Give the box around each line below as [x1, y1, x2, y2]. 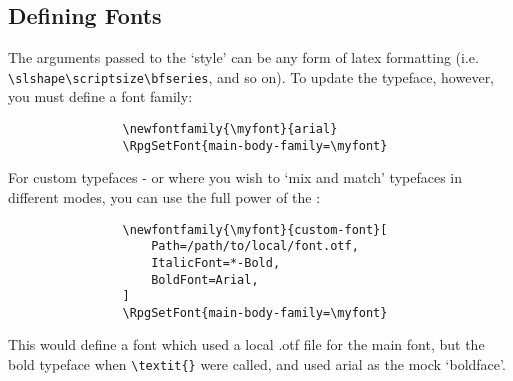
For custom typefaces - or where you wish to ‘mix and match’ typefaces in [8, 167, 463, 188]
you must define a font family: [8, 86, 193, 107]
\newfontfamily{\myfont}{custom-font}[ [122, 222, 388, 237]
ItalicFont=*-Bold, [151, 255, 281, 270]
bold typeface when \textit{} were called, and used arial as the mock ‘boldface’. [8, 354, 506, 375]
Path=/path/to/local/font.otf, [151, 239, 359, 254]
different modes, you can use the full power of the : [8, 186, 321, 207]
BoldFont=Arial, [151, 272, 259, 287]
